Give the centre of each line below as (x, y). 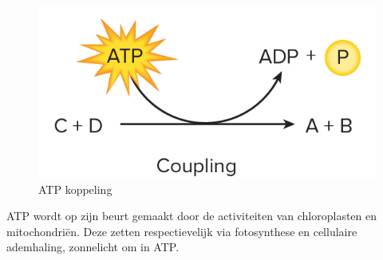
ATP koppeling (75, 189)
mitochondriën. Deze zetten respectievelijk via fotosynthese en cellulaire (182, 231)
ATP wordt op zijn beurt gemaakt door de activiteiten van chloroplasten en (192, 216)
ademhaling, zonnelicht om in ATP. (93, 247)
